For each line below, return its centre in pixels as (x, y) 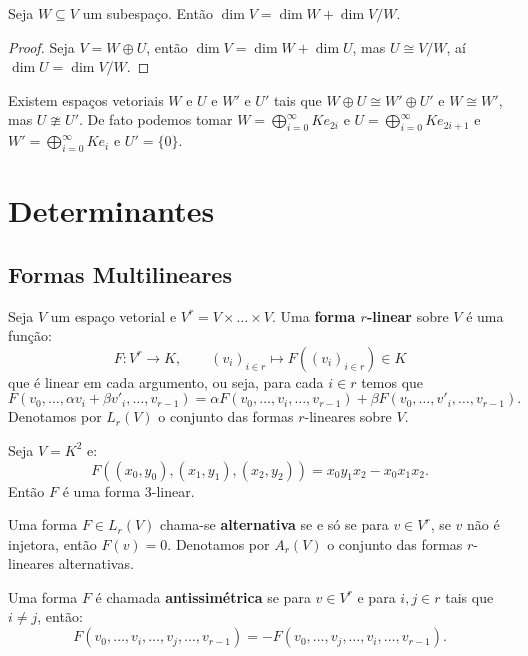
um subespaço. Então (147, 13)
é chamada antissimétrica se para (203, 596)
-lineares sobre (348, 416)
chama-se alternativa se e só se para (274, 524)
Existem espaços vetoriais (86, 99)
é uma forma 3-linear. (128, 490)
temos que (392, 381)
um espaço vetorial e (113, 315)
